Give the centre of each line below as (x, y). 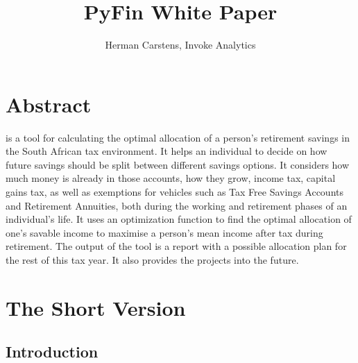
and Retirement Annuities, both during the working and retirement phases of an (177, 205)
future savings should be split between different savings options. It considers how (178, 164)
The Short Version (96, 307)
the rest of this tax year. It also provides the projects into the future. (152, 260)
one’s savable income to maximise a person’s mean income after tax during (164, 232)
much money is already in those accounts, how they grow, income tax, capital (171, 178)
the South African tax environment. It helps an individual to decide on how (167, 151)
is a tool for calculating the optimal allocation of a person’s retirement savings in (178, 137)
